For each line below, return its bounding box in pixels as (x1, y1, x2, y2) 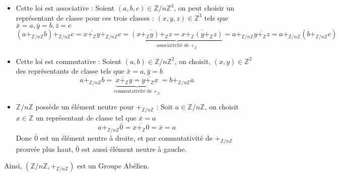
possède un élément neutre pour (35, 101, 134, 112)
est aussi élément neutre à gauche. (81, 143, 187, 154)
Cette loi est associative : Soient (16, 3, 115, 13)
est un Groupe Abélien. (77, 160, 150, 171)
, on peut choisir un (174, 3, 235, 13)
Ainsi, (4, 160, 22, 171)
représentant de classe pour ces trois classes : (16, 12, 154, 23)
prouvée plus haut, (16, 143, 74, 154)
